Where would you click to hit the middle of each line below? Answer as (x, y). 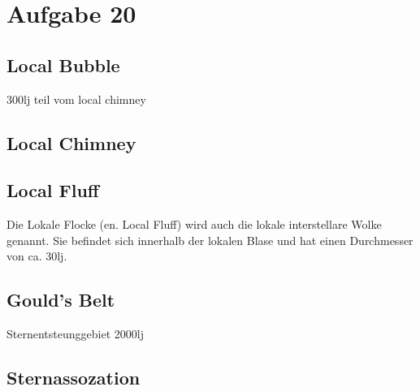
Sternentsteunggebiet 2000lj (75, 334)
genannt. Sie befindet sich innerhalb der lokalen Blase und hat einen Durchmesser (210, 240)
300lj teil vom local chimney (76, 99)
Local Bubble (63, 64)
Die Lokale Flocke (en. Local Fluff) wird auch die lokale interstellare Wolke (194, 224)
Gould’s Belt (61, 300)
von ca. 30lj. (37, 256)
